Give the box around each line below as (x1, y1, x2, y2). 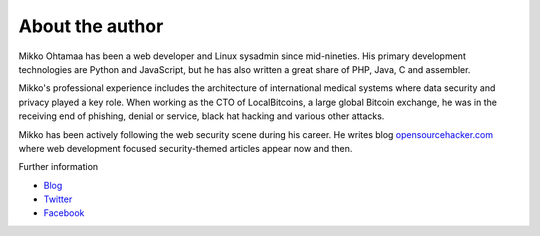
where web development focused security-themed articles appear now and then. (18, 142, 353, 154)
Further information (18, 161, 99, 173)
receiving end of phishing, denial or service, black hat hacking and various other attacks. (18, 110, 385, 122)
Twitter (43, 193, 73, 205)
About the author (18, 15, 164, 37)
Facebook (43, 207, 85, 219)
